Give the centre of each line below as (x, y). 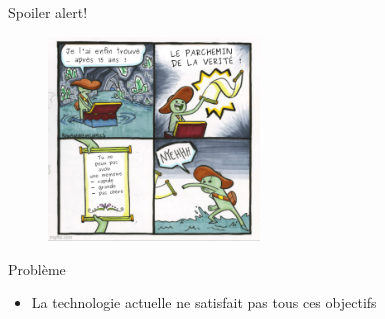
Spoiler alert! (48, 12)
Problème (37, 268)
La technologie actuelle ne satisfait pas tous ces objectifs (204, 302)
